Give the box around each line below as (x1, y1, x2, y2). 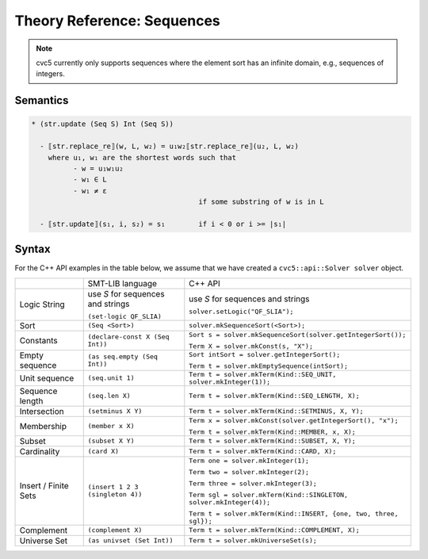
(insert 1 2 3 (87, 483, 139, 492)
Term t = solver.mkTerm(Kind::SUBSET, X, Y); (189, 437, 356, 446)
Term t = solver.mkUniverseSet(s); (189, 536, 317, 545)
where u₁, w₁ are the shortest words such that (48, 153, 237, 162)
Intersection (19, 405, 64, 416)
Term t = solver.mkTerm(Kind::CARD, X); (189, 447, 337, 456)
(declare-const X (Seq (87, 332, 170, 341)
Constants (19, 335, 59, 346)
